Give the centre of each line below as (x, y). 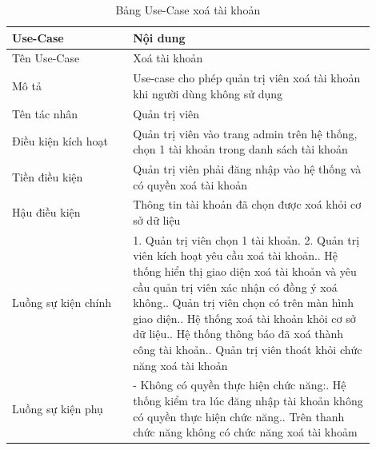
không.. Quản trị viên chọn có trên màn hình (244, 303)
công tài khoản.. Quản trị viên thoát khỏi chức (248, 350)
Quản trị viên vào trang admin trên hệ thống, (245, 133)
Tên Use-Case (46, 58)
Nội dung (159, 37)
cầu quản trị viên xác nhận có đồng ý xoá (235, 287)
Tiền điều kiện (48, 176)
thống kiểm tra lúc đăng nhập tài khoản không (248, 401)
